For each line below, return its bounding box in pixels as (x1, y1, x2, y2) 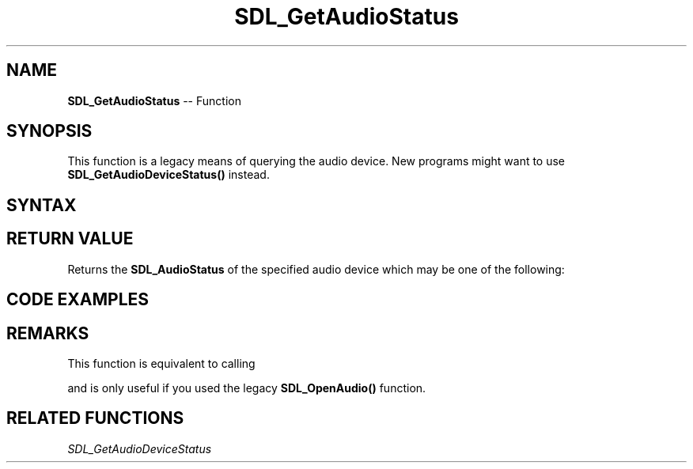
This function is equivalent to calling (67, 356, 256, 370)
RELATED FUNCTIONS (6, 408, 184, 429)
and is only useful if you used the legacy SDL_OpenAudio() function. (67, 380, 426, 395)
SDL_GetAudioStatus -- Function (67, 93, 241, 108)
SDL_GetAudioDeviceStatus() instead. (67, 168, 270, 182)
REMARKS (6, 323, 89, 343)
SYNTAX (6, 195, 77, 215)
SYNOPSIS (6, 121, 93, 142)
